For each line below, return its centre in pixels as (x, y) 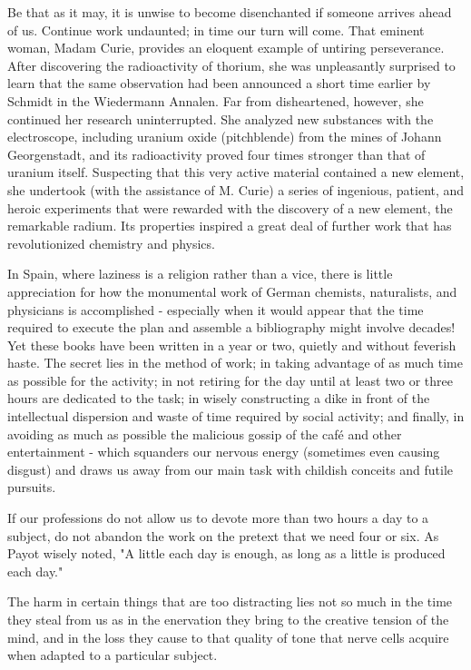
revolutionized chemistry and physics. (111, 243)
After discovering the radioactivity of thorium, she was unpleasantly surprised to (231, 65)
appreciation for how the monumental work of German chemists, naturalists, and (232, 291)
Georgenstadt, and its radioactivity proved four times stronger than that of (216, 154)
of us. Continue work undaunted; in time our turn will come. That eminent (216, 30)
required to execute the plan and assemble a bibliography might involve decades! (231, 327)
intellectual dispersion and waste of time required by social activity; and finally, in (236, 416)
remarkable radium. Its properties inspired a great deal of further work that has (230, 226)
